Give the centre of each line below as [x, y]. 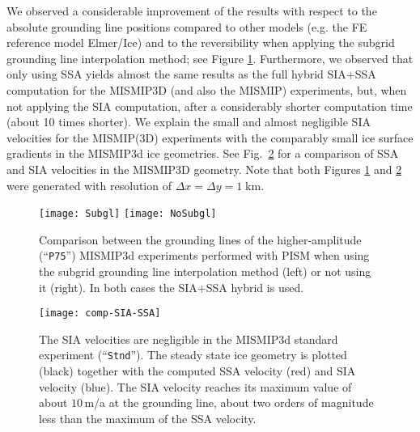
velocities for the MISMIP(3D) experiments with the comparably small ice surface [210, 137]
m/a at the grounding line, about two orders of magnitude [229, 402]
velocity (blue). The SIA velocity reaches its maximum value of [195, 386]
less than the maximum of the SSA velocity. [148, 418]
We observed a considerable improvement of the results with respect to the [192, 11]
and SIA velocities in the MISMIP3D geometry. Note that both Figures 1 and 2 [204, 169]
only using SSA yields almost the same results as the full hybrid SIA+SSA [191, 74]
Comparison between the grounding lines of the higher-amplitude [200, 239]
